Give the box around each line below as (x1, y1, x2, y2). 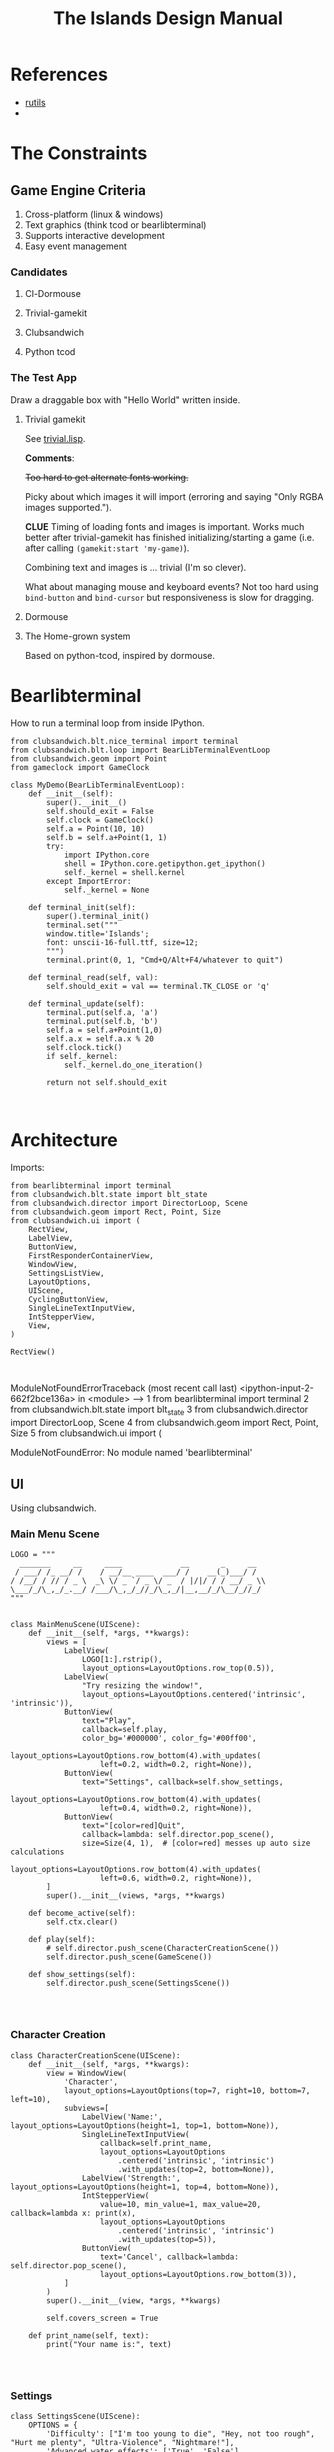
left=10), (10, 2094, 52, 2104)
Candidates (10, 265, 68, 279)
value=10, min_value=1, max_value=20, (99, 2199, 262, 2209)
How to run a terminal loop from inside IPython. (10, 717, 205, 729)
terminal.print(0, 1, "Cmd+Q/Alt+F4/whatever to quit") (46, 955, 284, 966)
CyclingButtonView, (28, 1295, 110, 1305)
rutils (24, 96, 47, 108)
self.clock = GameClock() (46, 815, 155, 826)
